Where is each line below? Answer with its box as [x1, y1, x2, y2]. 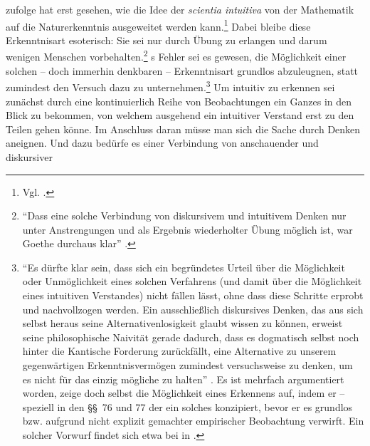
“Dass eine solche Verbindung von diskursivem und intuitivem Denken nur [22, 208, 347, 223]
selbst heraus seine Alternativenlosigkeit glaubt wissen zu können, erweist [22, 316, 343, 331]
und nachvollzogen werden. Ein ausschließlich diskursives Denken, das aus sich [22, 301, 364, 316]
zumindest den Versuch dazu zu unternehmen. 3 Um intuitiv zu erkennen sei [6, 78, 335, 94]
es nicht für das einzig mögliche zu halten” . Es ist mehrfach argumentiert [22, 371, 344, 386]
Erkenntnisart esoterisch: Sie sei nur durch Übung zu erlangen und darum [6, 32, 327, 47]
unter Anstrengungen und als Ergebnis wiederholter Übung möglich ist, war [22, 222, 353, 237]
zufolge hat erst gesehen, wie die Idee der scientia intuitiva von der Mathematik [6, 2, 354, 16]
